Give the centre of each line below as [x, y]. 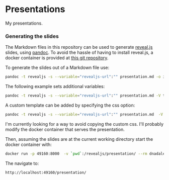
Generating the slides [32, 36]
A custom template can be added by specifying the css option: [70, 105]
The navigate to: [22, 163]
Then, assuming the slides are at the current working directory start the [79, 139]
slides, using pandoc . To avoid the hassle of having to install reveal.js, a [79, 53]
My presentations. [24, 23]
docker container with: [28, 144]
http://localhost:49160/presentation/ [46, 172]
